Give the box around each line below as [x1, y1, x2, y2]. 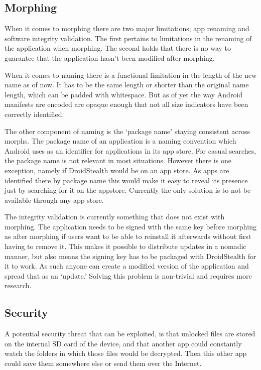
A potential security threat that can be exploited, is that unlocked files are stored [5, 328, 255, 339]
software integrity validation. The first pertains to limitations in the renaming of [5, 33, 252, 43]
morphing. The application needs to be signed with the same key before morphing [5, 221, 257, 231]
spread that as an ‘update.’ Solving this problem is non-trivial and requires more [5, 270, 252, 281]
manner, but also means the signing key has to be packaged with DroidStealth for [5, 251, 256, 261]
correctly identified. [5, 108, 64, 119]
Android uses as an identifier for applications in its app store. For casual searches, [5, 145, 256, 156]
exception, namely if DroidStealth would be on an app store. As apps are [5, 165, 229, 175]
